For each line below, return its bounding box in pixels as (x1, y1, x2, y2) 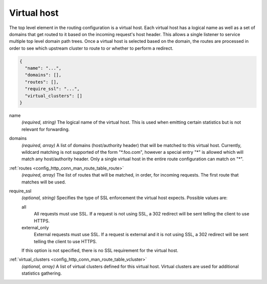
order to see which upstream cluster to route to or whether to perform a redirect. (9, 45, 174, 51)
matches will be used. (21, 179, 66, 185)
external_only (21, 224, 49, 230)
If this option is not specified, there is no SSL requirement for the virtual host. (21, 248, 178, 253)
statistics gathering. (21, 270, 62, 276)
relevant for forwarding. (21, 126, 70, 132)
